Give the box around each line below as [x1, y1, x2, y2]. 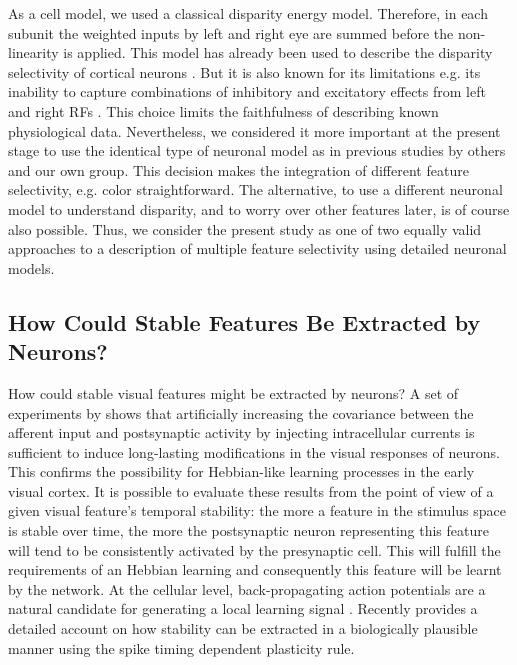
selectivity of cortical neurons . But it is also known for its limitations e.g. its [8, 61, 481, 82]
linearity [8, 42, 59, 63]
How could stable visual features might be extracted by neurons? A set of [8, 382, 459, 403]
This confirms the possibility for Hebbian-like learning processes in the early [8, 461, 475, 482]
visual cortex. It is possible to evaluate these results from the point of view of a [8, 480, 494, 501]
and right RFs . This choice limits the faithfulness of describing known [8, 100, 439, 121]
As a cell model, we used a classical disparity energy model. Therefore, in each [8, 3, 488, 23]
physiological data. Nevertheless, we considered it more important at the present [8, 120, 501, 141]
